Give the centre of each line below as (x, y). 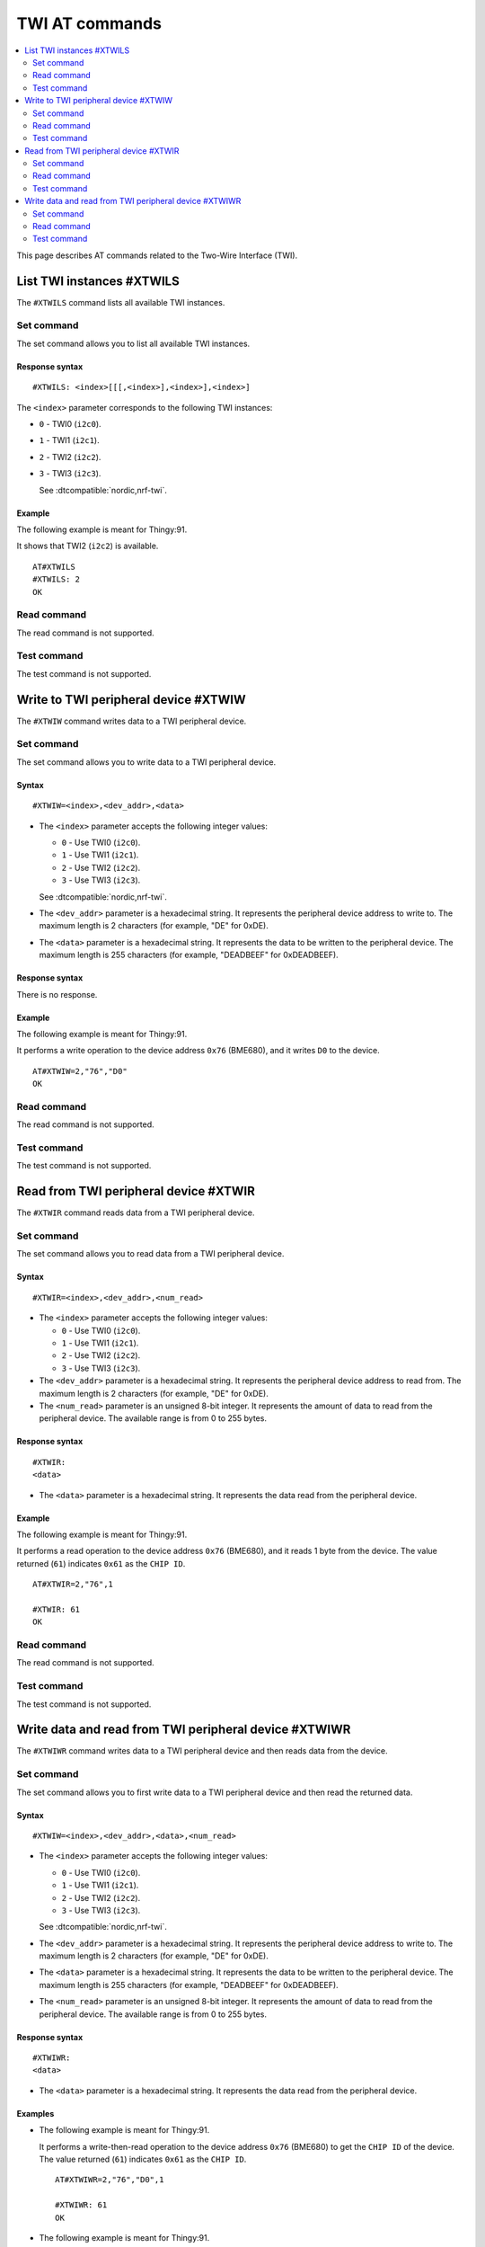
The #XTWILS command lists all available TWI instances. (121, 302)
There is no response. (57, 994)
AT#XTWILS (54, 567)
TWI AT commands (89, 23)
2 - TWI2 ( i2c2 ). (70, 457)
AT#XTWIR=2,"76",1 (73, 1585)
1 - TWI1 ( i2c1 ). (69, 440)
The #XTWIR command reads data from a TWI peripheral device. (136, 1212)
